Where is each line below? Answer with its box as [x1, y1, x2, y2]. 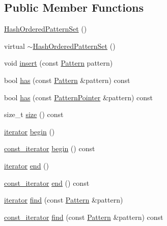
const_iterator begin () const [4, 143, 95, 154]
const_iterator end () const [4, 177, 90, 188]
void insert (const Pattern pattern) [4, 58, 113, 68]
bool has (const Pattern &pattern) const [4, 74, 130, 85]
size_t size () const [4, 109, 64, 120]
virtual [4, 40, 25, 51]
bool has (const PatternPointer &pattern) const [4, 92, 153, 102]
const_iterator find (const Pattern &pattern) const [4, 211, 163, 222]
